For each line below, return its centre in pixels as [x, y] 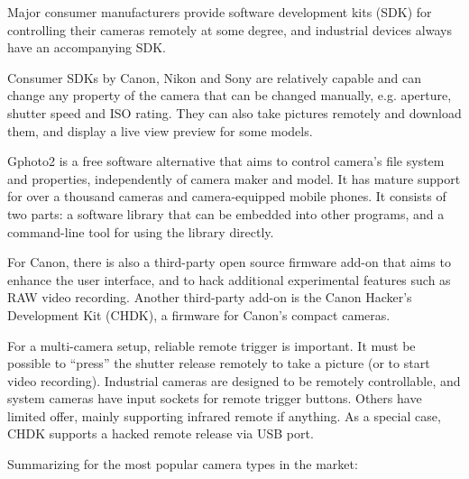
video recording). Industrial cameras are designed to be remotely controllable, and [234, 380]
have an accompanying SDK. [87, 47]
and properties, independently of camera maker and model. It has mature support [234, 178]
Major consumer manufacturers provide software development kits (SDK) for [220, 12]
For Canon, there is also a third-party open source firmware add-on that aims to [229, 262]
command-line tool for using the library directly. [141, 231]
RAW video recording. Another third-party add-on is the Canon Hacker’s [210, 297]
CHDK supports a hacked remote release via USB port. [161, 433]
